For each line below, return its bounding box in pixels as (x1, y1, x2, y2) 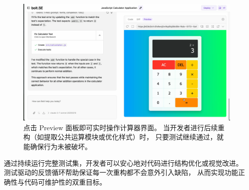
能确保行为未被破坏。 (23, 141, 92, 151)
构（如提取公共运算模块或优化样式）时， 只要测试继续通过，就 (23, 132, 224, 142)
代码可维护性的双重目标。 (24, 176, 106, 187)
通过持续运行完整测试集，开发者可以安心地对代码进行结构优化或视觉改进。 (4, 157, 243, 168)
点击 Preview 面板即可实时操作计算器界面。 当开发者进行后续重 (23, 122, 225, 132)
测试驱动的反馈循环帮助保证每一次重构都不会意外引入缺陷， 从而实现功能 (4, 167, 238, 177)
